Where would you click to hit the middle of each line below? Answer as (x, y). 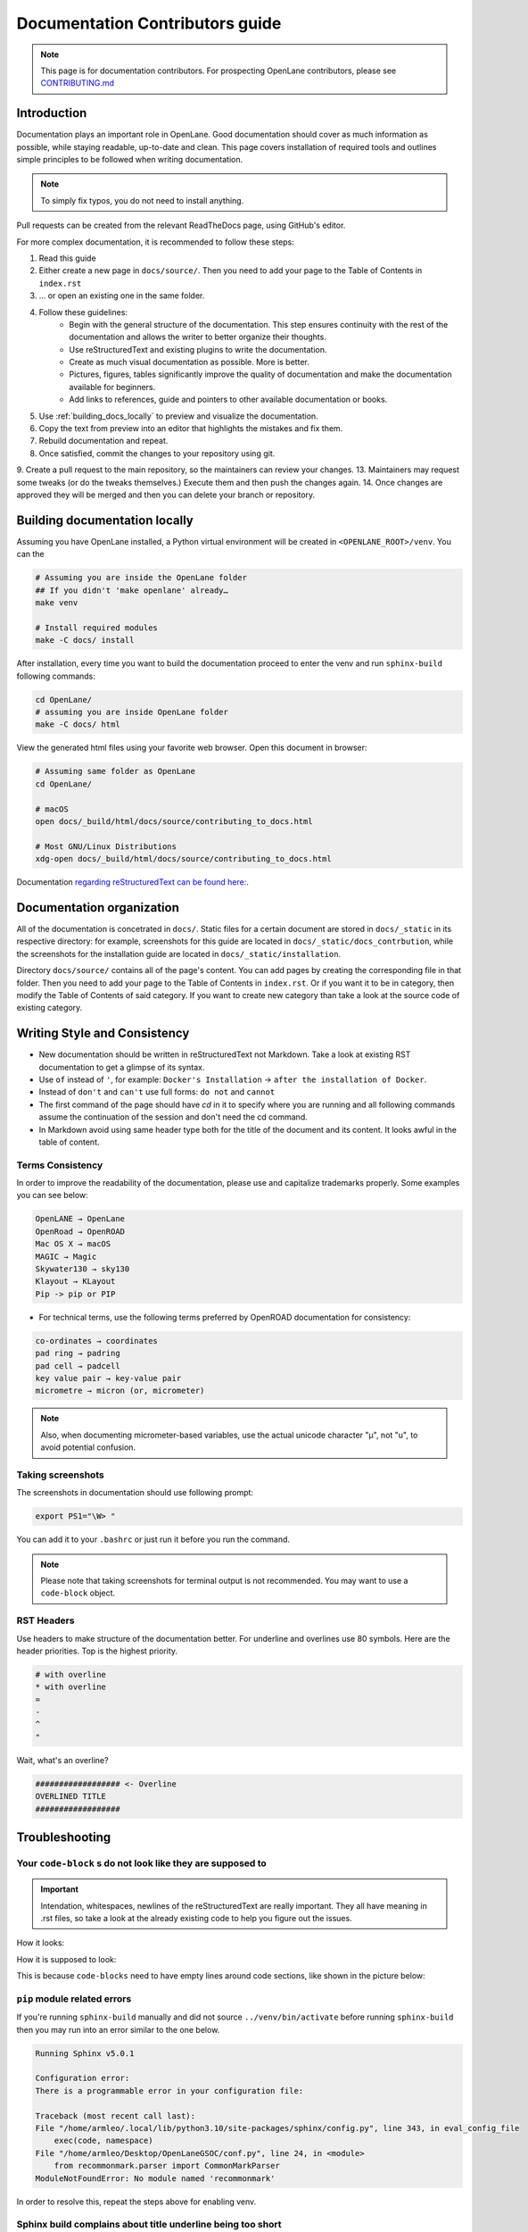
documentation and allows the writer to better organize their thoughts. (198, 337)
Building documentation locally (105, 520)
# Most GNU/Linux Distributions (106, 846)
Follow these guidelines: (83, 312)
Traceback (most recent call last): (115, 2115)
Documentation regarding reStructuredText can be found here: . (132, 882)
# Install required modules (96, 628)
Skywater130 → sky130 (82, 1269)
